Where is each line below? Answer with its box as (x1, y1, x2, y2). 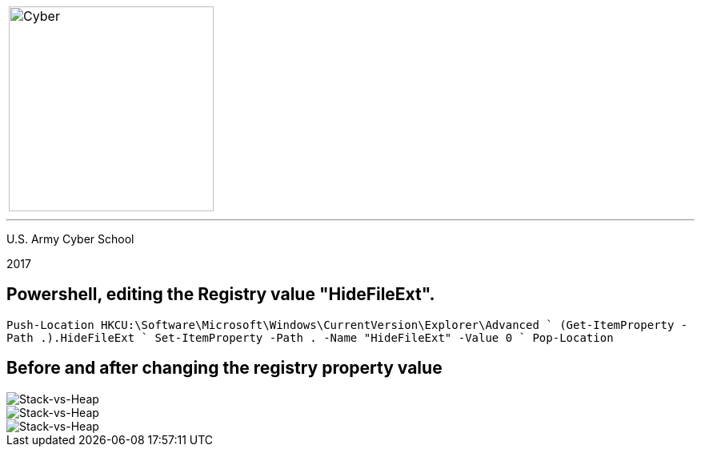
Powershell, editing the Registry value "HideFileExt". (6, 284, 435, 305)
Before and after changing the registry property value (6, 358, 443, 379)
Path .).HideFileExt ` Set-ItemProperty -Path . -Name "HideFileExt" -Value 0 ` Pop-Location (6, 331, 614, 344)
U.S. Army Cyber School (6, 232, 134, 246)
